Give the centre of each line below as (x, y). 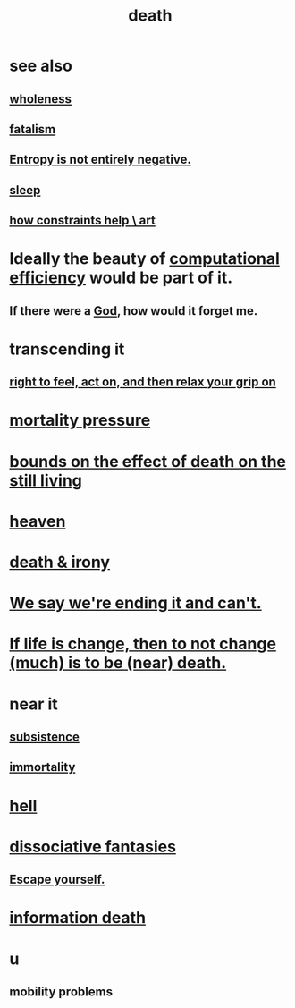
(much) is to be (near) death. (118, 663)
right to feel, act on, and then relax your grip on (143, 382)
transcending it (67, 349)
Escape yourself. (57, 880)
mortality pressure (80, 420)
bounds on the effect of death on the (148, 461)
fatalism (33, 129)
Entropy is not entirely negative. (101, 160)
